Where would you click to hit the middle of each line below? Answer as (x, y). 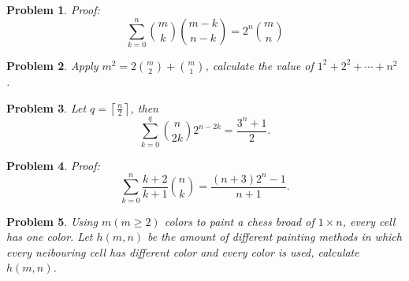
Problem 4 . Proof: (53, 165)
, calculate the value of (259, 65)
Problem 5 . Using (52, 221)
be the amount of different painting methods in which (275, 237)
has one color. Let (50, 237)
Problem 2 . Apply (52, 65)
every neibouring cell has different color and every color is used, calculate (183, 251)
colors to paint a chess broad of (239, 221)
